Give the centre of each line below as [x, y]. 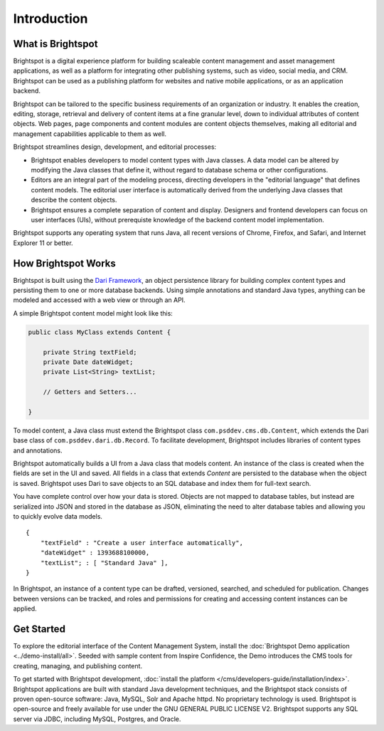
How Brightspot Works [65, 263]
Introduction [50, 19]
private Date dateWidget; [88, 362]
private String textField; [90, 352]
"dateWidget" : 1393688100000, [95, 553]
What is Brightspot [55, 44]
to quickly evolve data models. [58, 516]
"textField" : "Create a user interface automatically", [142, 543]
